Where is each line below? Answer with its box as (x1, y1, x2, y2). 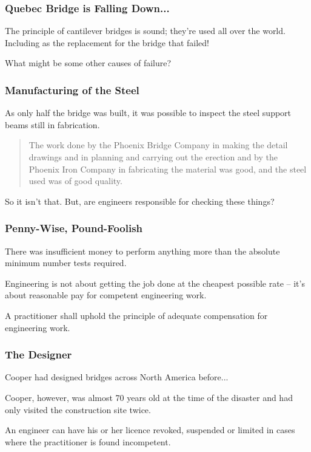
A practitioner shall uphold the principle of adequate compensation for (5, 309, 268, 321)
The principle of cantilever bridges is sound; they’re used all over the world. (5, 24, 286, 37)
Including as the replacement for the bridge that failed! (5, 36, 209, 49)
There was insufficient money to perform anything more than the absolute (5, 244, 280, 257)
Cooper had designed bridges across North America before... (5, 371, 229, 383)
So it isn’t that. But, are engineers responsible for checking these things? (5, 194, 275, 207)
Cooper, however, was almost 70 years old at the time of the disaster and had (5, 391, 293, 403)
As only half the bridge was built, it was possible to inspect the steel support (5, 106, 292, 119)
